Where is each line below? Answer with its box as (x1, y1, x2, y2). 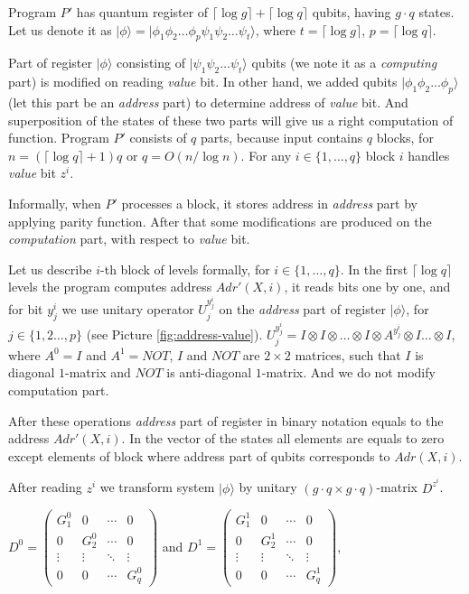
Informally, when (8, 193, 101, 212)
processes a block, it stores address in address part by (121, 193, 417, 212)
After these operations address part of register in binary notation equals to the (8, 411, 444, 430)
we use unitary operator (61, 300, 194, 319)
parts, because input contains (201, 128, 363, 147)
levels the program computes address (8, 277, 212, 296)
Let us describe (8, 259, 92, 278)
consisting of (116, 53, 185, 72)
